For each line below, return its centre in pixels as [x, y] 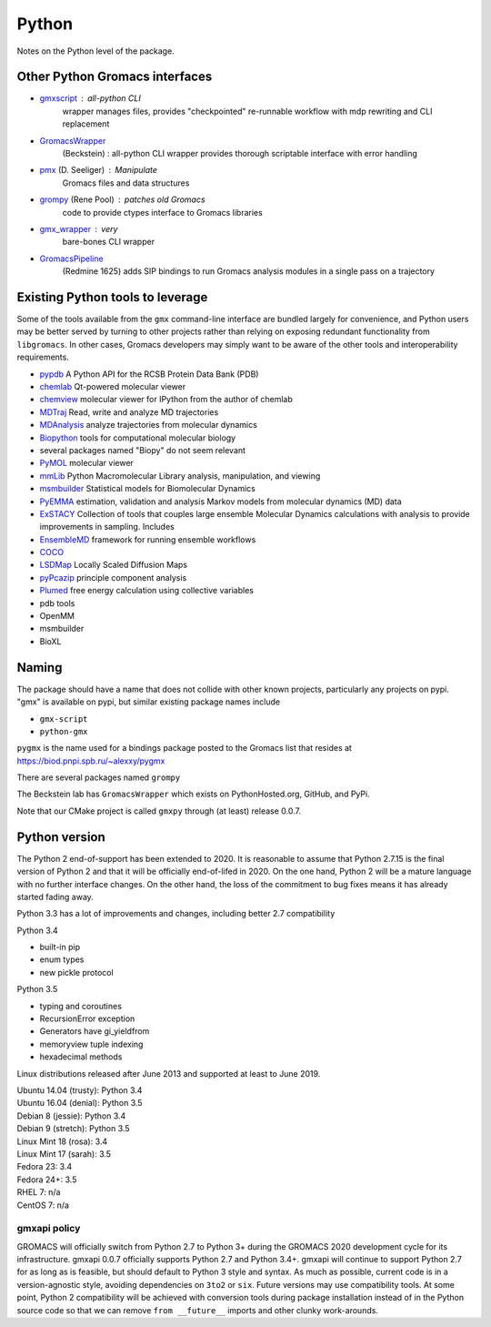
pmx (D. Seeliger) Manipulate [99, 170]
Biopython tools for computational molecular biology [138, 438]
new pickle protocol [76, 972]
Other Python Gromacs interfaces [115, 77]
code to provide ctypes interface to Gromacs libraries [162, 212]
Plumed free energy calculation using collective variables [147, 591]
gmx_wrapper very [79, 228]
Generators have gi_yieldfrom [95, 1031]
